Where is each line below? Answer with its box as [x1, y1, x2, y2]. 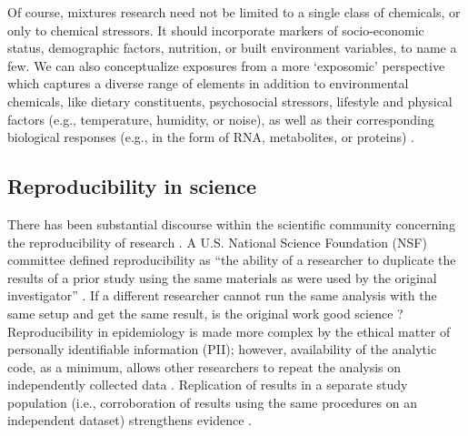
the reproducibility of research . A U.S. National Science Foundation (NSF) [7, 232, 427, 251]
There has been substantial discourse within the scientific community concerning [7, 214, 455, 233]
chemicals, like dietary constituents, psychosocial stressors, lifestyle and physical [7, 91, 453, 110]
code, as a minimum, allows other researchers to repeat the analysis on [7, 357, 402, 376]
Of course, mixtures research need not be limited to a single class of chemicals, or [7, 3, 461, 21]
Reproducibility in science [7, 172, 257, 200]
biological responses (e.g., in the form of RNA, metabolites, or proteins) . [7, 127, 414, 147]
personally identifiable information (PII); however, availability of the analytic [7, 340, 437, 359]
